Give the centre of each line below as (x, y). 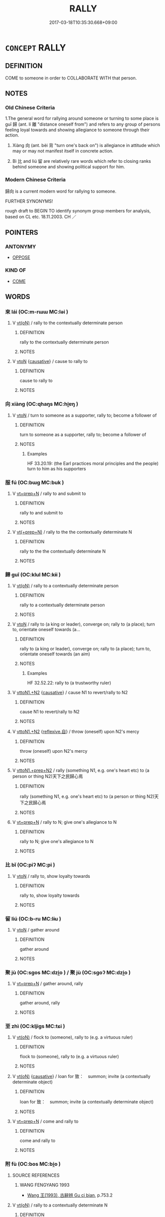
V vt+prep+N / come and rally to (45, 1121)
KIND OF (16, 270)
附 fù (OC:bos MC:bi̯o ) (33, 1164)
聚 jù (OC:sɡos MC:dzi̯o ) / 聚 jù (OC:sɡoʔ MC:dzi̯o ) (68, 972)
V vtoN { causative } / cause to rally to (50, 361)
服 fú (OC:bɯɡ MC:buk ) (35, 482)
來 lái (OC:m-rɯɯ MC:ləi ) (37, 312)
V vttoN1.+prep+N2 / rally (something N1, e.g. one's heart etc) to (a (81, 771)
